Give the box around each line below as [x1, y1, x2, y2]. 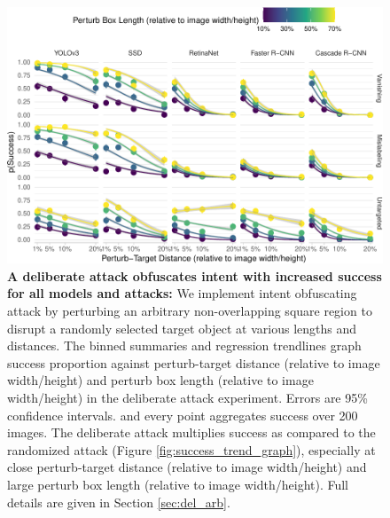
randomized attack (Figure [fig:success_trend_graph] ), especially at [7, 440, 376, 459]
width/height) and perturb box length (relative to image [7, 371, 314, 389]
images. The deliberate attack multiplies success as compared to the [7, 423, 376, 442]
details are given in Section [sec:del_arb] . [7, 492, 230, 511]
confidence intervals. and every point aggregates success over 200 [7, 405, 358, 424]
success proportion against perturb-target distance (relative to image [7, 353, 380, 372]
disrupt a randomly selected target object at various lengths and [7, 318, 357, 337]
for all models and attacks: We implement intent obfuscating [7, 284, 357, 302]
